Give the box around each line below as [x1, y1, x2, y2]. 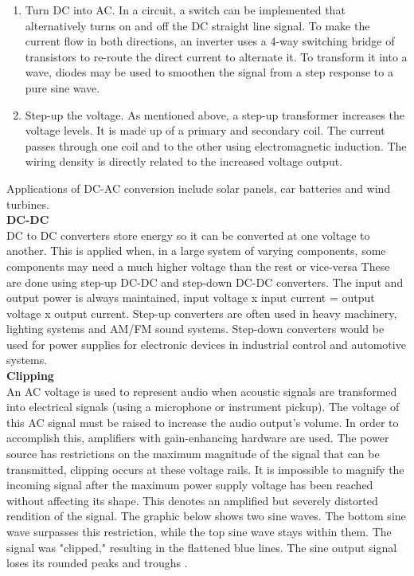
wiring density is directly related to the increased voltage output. [25, 153, 343, 170]
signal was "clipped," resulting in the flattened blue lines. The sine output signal [6, 539, 397, 555]
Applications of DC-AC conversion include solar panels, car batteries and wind [6, 179, 391, 196]
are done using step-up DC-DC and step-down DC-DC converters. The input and [6, 273, 404, 290]
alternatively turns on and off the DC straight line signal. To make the [25, 17, 370, 33]
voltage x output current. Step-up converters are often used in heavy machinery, [6, 304, 397, 321]
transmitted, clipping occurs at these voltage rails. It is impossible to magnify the [6, 460, 404, 477]
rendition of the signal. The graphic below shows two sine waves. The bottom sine [6, 507, 406, 524]
